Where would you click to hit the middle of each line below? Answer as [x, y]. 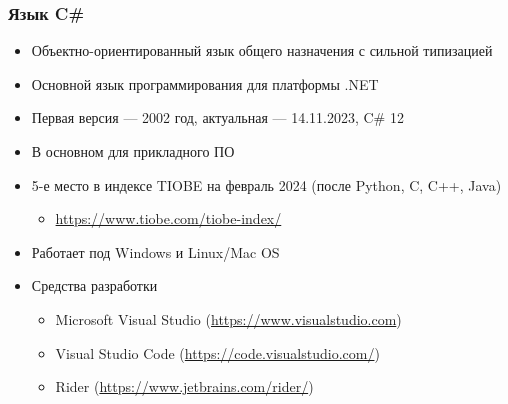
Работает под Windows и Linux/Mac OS [155, 251]
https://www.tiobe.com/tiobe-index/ [168, 218]
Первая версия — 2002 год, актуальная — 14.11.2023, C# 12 [217, 117]
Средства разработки [94, 285]
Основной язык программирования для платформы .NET [205, 83]
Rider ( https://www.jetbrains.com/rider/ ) [184, 386]
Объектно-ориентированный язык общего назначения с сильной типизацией [262, 50]
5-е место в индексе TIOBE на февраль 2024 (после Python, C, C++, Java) [266, 184]
